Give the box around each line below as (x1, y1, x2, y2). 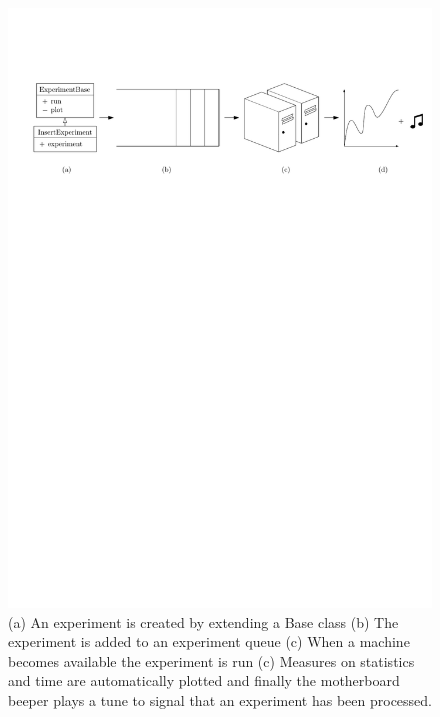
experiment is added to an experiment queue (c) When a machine (8, 631, 410, 652)
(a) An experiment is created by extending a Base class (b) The (8, 611, 399, 632)
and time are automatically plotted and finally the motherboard (8, 670, 400, 691)
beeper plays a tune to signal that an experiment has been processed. (8, 689, 432, 710)
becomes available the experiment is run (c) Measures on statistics (8, 650, 415, 671)
